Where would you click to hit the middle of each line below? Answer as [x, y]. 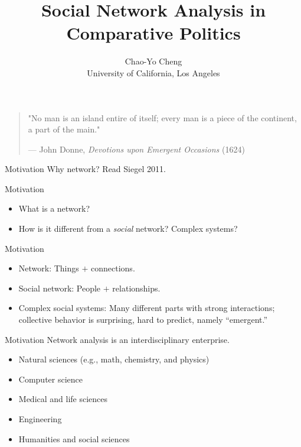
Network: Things [49, 268]
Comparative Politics [153, 33]
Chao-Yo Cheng [153, 61]
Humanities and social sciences [74, 438]
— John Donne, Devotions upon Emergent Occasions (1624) [136, 149]
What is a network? [54, 208]
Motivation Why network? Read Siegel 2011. [85, 169]
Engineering [40, 419]
